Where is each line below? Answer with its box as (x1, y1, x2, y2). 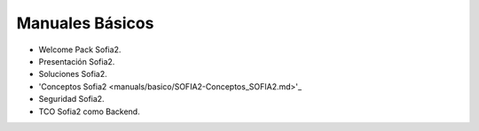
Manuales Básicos (16, 13, 154, 33)
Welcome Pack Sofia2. (38, 44, 122, 55)
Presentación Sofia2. (38, 56, 115, 66)
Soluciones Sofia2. (38, 69, 107, 80)
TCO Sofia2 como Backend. (38, 106, 141, 117)
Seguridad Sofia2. (38, 94, 106, 104)
